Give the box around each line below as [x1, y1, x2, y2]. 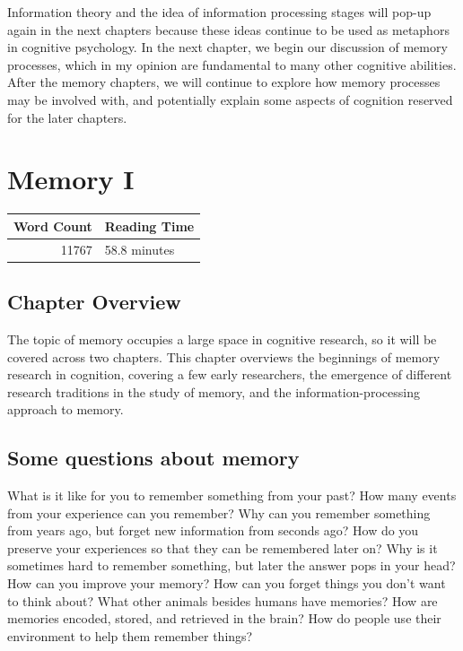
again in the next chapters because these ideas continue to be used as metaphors [7, 20, 450, 39]
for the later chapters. [7, 108, 127, 126]
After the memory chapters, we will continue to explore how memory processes [7, 73, 441, 91]
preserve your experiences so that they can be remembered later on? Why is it [7, 538, 438, 557]
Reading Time [104, 216, 195, 235]
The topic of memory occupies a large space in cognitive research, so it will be [7, 329, 437, 348]
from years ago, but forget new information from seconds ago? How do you [7, 521, 419, 540]
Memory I [7, 161, 135, 197]
